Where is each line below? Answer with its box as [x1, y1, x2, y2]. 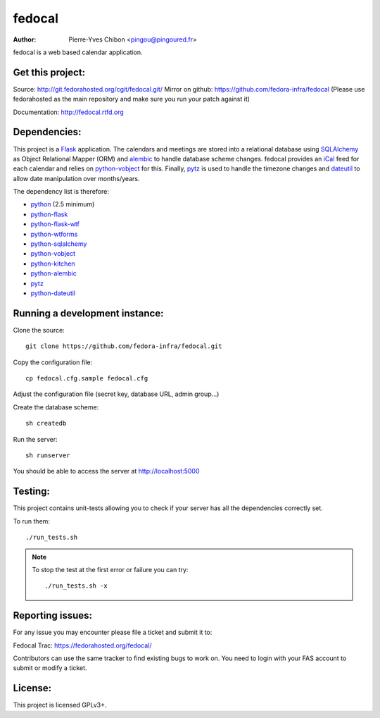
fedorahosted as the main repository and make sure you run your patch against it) [13, 95, 250, 104]
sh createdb [25, 419, 67, 428]
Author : [13, 35, 37, 44]
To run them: [13, 516, 51, 525]
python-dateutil [30, 289, 76, 297]
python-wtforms [30, 230, 78, 238]
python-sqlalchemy [30, 240, 87, 248]
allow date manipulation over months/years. [13, 174, 140, 182]
